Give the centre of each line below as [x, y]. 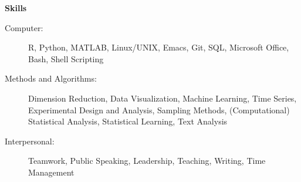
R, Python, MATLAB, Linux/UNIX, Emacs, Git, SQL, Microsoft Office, [159, 47]
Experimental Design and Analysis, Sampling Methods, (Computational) [159, 109]
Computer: [24, 27]
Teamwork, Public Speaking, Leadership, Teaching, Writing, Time [147, 161]
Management [51, 172]
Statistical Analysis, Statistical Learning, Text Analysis [128, 121]
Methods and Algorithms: [51, 78]
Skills [16, 8]
